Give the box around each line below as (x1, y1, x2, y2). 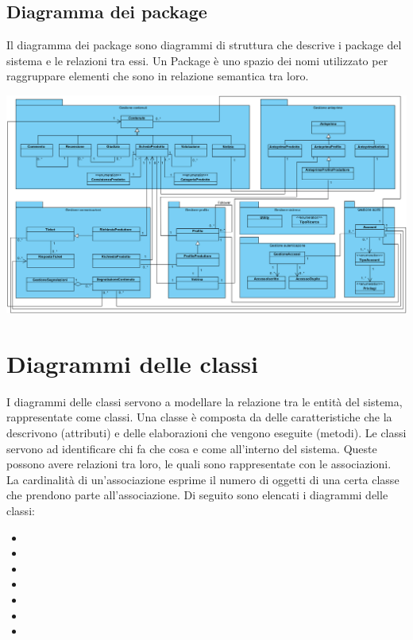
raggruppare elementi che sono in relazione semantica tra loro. (6, 68, 309, 84)
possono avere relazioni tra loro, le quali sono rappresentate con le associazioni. (6, 456, 392, 472)
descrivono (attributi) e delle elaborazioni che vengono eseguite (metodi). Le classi (6, 425, 407, 441)
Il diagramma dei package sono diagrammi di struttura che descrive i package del (6, 37, 402, 53)
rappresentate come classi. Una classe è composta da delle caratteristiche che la (6, 409, 392, 425)
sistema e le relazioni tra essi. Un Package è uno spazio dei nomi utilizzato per (6, 52, 388, 68)
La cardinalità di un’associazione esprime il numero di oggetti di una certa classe (6, 471, 399, 487)
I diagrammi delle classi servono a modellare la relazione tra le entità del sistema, (6, 393, 403, 409)
